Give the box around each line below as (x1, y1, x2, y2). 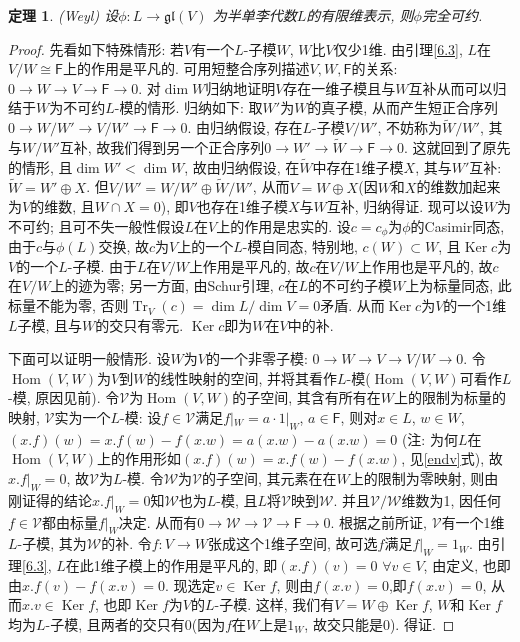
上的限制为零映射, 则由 (349, 468, 499, 488)
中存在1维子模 (312, 156, 404, 177)
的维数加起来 (416, 176, 501, 197)
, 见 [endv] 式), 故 (401, 448, 503, 469)
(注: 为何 (401, 428, 458, 449)
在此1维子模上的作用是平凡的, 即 (65, 555, 278, 576)
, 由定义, (423, 555, 479, 576)
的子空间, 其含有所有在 (232, 387, 381, 408)
